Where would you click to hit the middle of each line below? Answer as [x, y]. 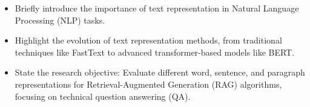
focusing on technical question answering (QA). [103, 96]
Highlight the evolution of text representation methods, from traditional [148, 40]
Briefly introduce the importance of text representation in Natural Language [157, 8]
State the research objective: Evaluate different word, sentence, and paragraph [160, 72]
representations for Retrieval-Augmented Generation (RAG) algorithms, [148, 84]
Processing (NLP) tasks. [60, 20]
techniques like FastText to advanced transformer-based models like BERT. [155, 52]
